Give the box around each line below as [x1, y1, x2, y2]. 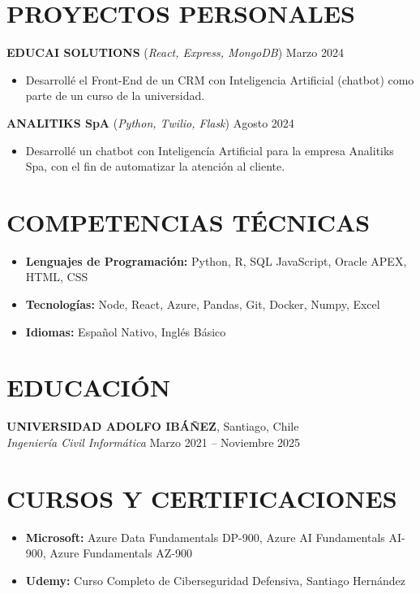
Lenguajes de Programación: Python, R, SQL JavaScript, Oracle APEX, [25, 252, 407, 269]
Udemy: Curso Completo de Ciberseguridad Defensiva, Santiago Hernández [25, 571, 406, 588]
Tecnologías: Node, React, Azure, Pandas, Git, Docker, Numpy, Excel [25, 296, 380, 312]
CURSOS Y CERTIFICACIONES [6, 481, 397, 514]
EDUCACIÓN [6, 371, 171, 404]
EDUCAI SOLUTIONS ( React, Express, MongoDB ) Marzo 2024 [6, 44, 344, 61]
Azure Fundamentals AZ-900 [49, 544, 193, 561]
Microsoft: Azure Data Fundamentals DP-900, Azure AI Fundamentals [25, 528, 385, 545]
